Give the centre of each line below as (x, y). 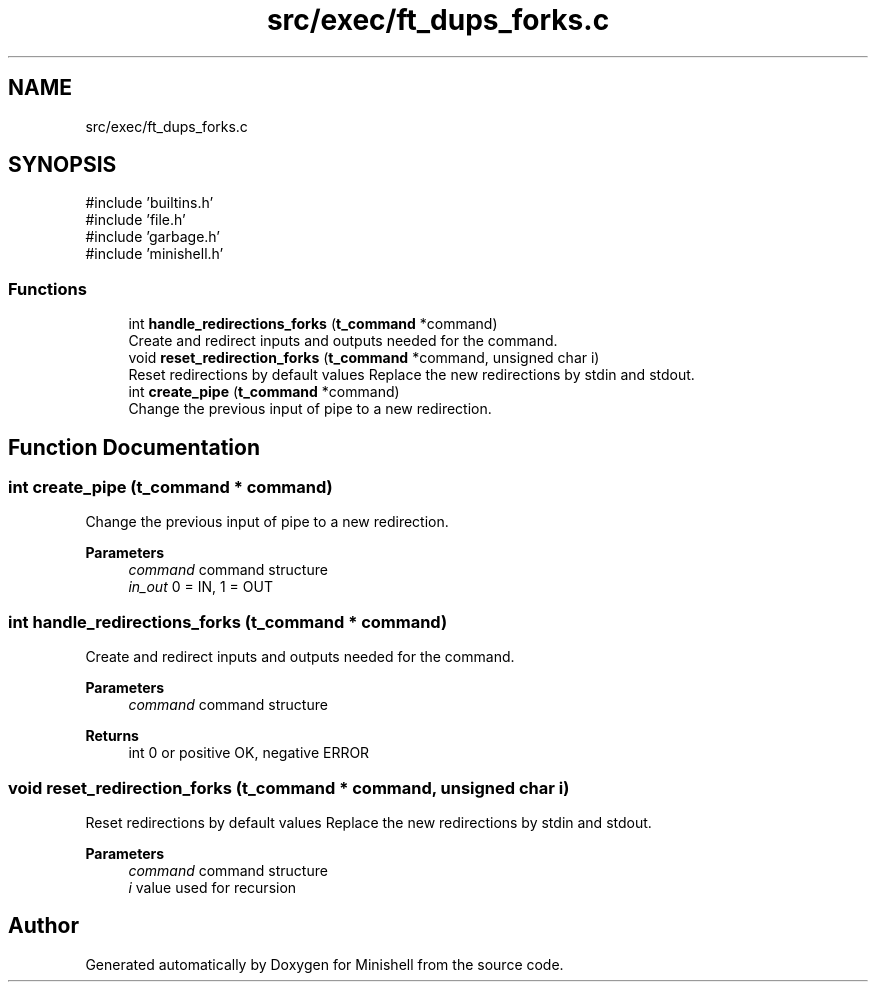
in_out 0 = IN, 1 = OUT (200, 587)
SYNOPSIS (62, 165)
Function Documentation (134, 447)
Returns (112, 736)
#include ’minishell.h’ (154, 254)
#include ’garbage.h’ (152, 237)
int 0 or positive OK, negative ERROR (249, 753)
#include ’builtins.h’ (149, 203)
